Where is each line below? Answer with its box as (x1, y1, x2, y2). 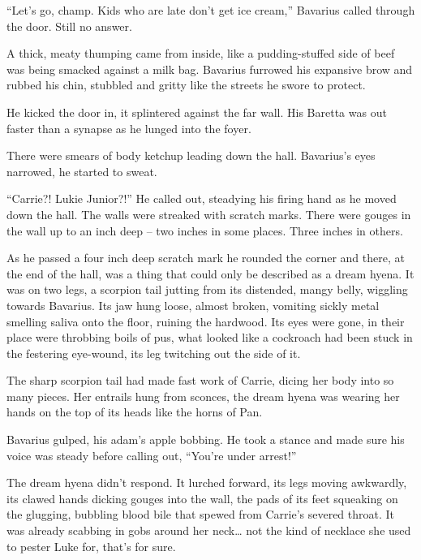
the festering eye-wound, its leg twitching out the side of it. (6, 344, 301, 361)
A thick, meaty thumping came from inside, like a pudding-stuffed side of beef (6, 45, 395, 62)
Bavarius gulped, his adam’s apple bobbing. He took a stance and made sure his (6, 431, 405, 448)
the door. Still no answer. (6, 17, 132, 34)
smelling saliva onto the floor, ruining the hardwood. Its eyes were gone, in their (6, 312, 405, 330)
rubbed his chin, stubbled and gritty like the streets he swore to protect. (6, 76, 366, 93)
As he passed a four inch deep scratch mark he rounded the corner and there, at (6, 249, 405, 266)
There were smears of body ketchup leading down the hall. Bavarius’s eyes (6, 147, 376, 164)
